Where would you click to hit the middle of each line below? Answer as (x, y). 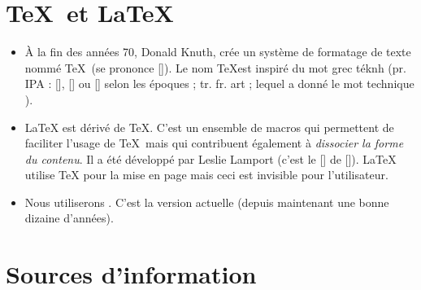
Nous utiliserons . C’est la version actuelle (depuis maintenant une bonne (207, 202)
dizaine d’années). (69, 218)
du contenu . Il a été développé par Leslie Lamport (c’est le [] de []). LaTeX (210, 158)
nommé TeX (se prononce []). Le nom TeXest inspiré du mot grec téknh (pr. (215, 67)
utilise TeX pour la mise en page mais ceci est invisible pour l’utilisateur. (206, 175)
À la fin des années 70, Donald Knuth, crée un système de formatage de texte (218, 52)
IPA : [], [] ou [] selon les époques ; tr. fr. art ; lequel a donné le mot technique (219, 83)
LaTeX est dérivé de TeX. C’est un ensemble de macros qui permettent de (209, 127)
